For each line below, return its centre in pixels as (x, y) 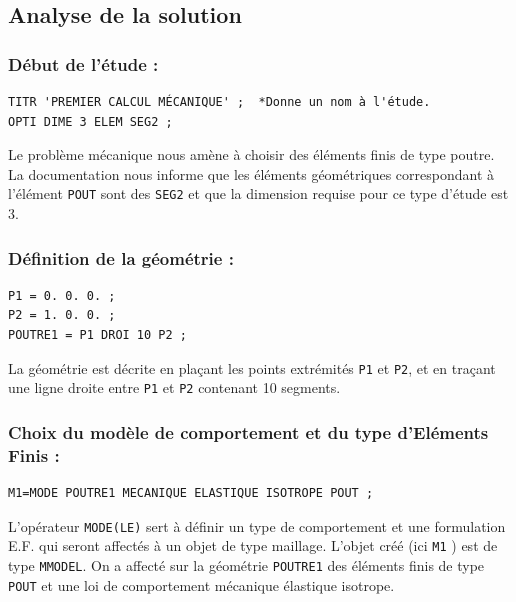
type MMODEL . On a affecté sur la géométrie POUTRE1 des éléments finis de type (246, 564)
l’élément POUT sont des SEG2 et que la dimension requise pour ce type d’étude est (258, 193)
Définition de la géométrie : (121, 257)
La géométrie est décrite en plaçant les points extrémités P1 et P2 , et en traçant (252, 367)
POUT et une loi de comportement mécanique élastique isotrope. (201, 584)
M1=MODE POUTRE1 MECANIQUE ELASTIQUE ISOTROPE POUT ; (191, 493)
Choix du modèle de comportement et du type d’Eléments (248, 431)
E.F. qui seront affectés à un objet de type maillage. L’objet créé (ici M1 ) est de (253, 545)
